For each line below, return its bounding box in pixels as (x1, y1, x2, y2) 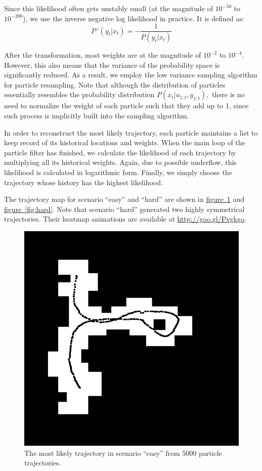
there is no (211, 89, 245, 100)
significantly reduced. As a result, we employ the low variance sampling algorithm (4, 69, 257, 80)
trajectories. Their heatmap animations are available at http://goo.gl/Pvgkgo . (4, 213, 246, 224)
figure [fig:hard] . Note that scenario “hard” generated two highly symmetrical (4, 203, 245, 214)
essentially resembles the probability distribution (4, 89, 155, 100)
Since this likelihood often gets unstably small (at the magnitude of (4, 3, 213, 13)
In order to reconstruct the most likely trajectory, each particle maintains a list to (4, 127, 258, 138)
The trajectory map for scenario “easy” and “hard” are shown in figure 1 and (4, 194, 244, 204)
